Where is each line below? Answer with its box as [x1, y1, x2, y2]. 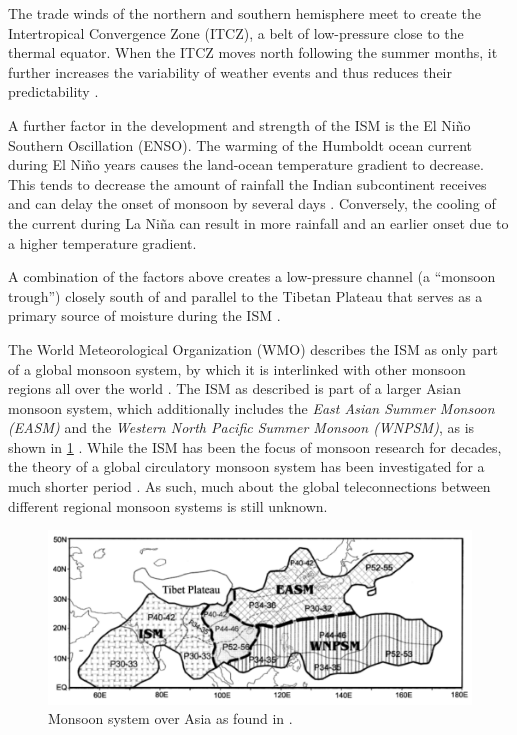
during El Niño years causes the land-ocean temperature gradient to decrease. [8, 154, 484, 175]
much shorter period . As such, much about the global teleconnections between [8, 476, 491, 497]
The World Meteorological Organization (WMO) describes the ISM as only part [8, 338, 499, 359]
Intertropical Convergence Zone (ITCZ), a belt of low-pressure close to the [8, 22, 464, 43]
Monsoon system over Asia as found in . [48, 708, 293, 729]
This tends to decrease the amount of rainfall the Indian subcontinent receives [8, 173, 487, 194]
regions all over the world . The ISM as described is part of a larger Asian [8, 378, 461, 399]
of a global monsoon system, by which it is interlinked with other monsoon [8, 358, 466, 379]
